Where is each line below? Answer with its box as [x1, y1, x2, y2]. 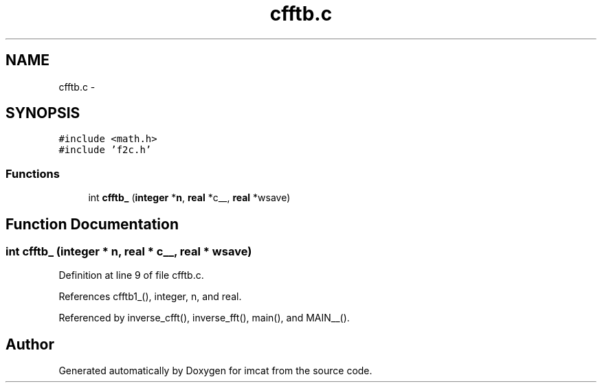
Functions [5, 166, 60, 181]
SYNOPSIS [5, 104, 80, 122]
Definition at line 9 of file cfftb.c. [58, 269, 204, 282]
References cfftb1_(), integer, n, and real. [58, 290, 242, 303]
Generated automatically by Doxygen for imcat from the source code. [58, 365, 372, 377]
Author [5, 335, 54, 353]
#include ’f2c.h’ [58, 144, 152, 156]
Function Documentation [5, 215, 179, 233]
